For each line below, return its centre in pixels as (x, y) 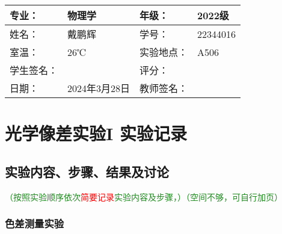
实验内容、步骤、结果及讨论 (87, 171)
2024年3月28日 (99, 88)
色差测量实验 (35, 223)
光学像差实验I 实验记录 (96, 133)
